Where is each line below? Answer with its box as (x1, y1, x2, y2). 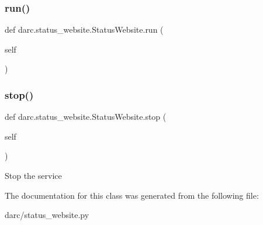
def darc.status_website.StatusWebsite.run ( (5, 23, 164, 36)
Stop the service (5, 169, 62, 181)
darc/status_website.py (5, 209, 89, 221)
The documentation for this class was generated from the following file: (5, 189, 259, 201)
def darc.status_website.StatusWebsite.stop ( (5, 110, 167, 123)
